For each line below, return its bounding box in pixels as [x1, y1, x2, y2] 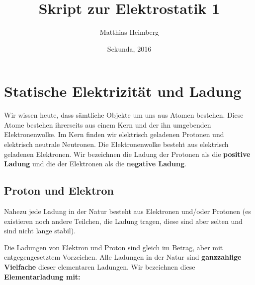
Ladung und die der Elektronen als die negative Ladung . [4, 158, 186, 169]
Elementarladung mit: [4, 271, 81, 282]
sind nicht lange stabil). [4, 225, 76, 236]
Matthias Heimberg [99, 27, 159, 37]
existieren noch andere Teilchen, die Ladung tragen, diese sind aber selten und [4, 215, 243, 226]
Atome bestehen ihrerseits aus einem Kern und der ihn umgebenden [4, 119, 211, 130]
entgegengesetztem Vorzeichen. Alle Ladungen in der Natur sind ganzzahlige [4, 252, 242, 262]
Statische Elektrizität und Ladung [4, 81, 242, 101]
